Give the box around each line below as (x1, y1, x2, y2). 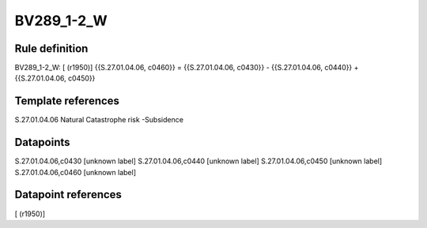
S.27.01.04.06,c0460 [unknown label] (14, 167, 136, 177)
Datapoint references (14, 188, 123, 201)
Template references (14, 95, 120, 108)
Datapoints (14, 136, 70, 149)
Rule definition (14, 42, 89, 55)
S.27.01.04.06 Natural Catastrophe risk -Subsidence (14, 115, 183, 125)
